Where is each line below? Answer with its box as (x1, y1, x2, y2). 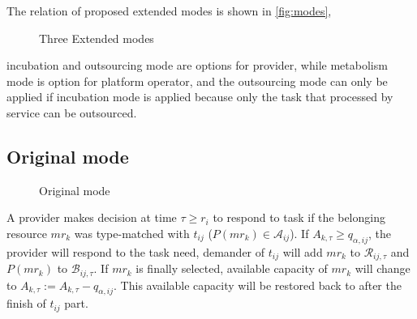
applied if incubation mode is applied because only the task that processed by (6, 88, 393, 105)
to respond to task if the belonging (213, 209, 385, 226)
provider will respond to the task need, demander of (6, 243, 265, 260)
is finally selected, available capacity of (135, 260, 328, 277)
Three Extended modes (39, 29, 154, 46)
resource (6, 224, 47, 241)
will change (355, 260, 411, 277)
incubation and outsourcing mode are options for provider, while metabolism (6, 57, 388, 74)
